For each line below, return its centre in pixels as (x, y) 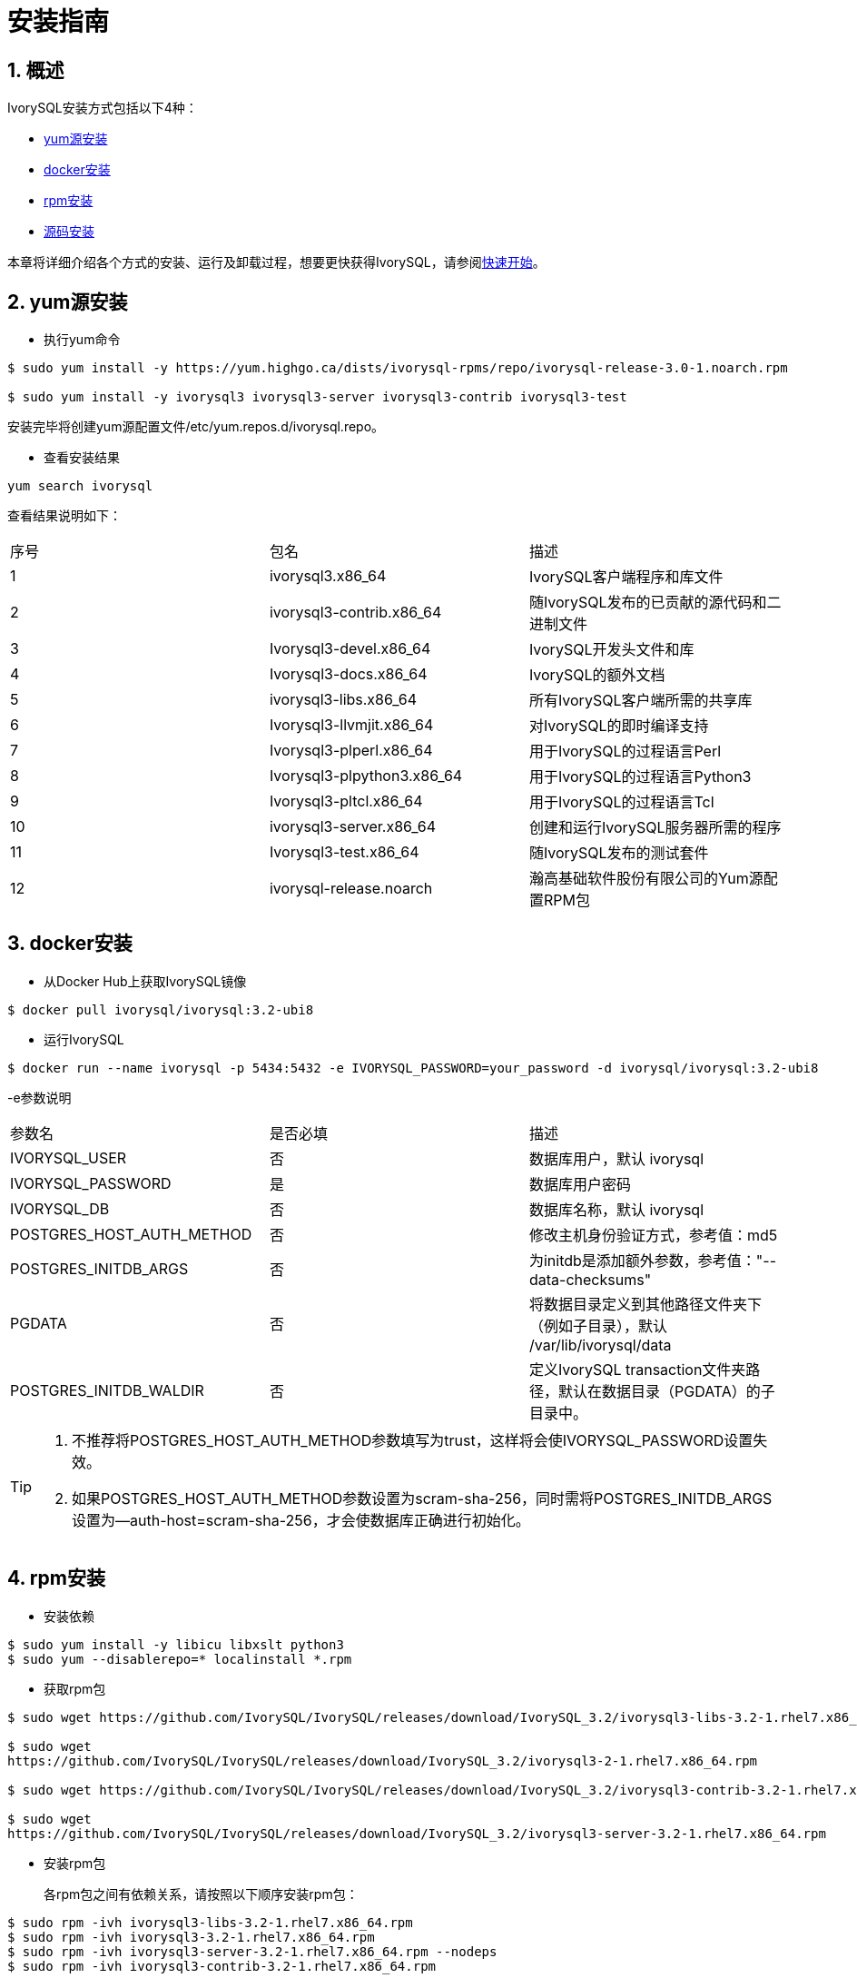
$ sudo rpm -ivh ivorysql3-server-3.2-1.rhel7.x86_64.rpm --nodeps (252, 1951)
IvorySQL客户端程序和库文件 (626, 577)
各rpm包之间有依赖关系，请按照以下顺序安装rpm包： (201, 1894)
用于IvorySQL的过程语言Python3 (640, 777)
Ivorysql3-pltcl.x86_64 (346, 801)
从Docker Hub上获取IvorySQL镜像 (145, 981)
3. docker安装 (70, 944)
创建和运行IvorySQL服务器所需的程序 (655, 828)
